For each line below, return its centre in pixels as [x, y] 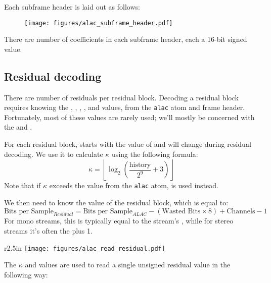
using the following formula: [155, 154]
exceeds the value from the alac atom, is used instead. [134, 185]
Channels [241, 211]
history [140, 165]
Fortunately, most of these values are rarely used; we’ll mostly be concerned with [129, 117]
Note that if [22, 185]
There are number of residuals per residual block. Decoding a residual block [121, 97]
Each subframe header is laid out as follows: [72, 7]
